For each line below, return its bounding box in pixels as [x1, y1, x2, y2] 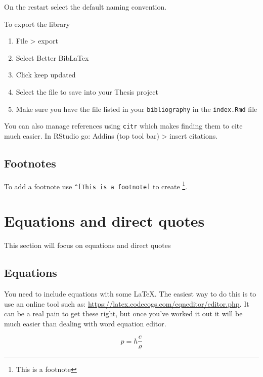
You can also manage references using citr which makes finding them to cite [4, 120, 243, 131]
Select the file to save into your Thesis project [16, 86, 158, 97]
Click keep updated [16, 69, 76, 80]
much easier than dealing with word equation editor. [4, 318, 166, 328]
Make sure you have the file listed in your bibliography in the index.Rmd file [16, 103, 257, 114]
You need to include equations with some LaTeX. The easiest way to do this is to [4, 288, 256, 299]
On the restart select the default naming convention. [4, 2, 167, 12]
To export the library [4, 18, 70, 29]
